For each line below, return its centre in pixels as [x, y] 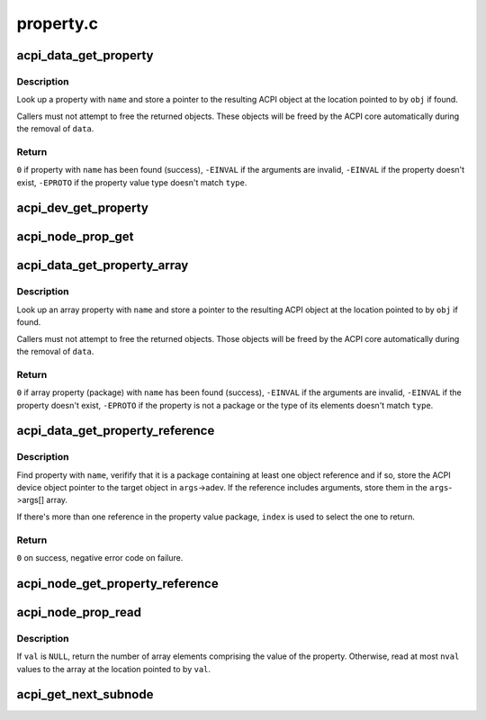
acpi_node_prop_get [75, 237]
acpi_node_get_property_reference [118, 584]
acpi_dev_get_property [82, 208]
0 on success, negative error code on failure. [100, 557]
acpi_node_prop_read [79, 612]
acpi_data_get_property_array [103, 265]
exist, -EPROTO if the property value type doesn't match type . [132, 182]
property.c [58, 23]
